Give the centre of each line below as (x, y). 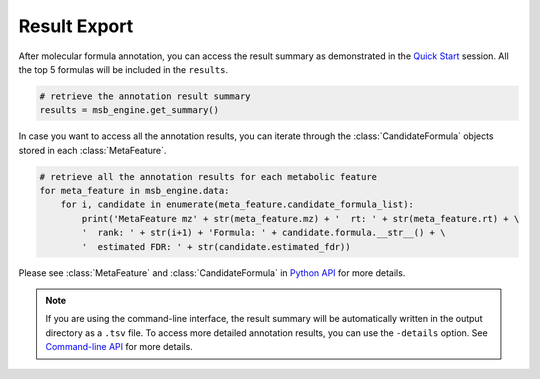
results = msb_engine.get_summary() (129, 110)
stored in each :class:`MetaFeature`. (92, 150)
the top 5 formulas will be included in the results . (123, 69)
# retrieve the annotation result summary (145, 96)
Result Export (76, 26)
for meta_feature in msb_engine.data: (134, 191)
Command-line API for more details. (119, 347)
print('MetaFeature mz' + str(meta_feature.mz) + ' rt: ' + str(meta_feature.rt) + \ (300, 218)
